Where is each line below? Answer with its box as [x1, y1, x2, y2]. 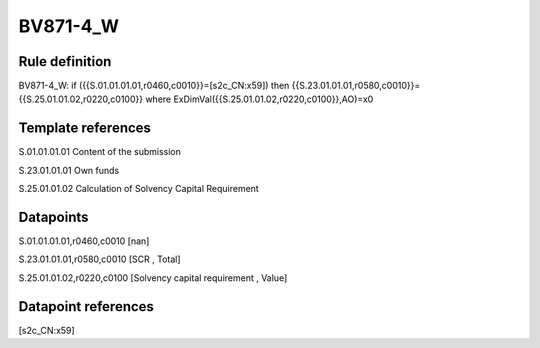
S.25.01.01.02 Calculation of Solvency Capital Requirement [18, 183, 259, 195]
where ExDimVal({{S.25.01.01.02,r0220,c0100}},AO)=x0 [145, 93, 374, 105]
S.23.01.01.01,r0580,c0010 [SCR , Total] [18, 253, 181, 265]
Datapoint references [18, 298, 155, 315]
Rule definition [18, 53, 112, 70]
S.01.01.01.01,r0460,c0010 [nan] [18, 235, 150, 247]
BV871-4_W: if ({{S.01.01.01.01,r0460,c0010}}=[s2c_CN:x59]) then [18, 80, 290, 92]
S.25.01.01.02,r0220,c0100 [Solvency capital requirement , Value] [18, 271, 288, 284]
